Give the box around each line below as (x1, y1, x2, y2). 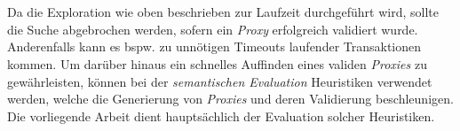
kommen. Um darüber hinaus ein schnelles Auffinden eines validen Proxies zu (7, 54, 427, 73)
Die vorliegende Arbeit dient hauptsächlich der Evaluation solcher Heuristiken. (7, 106, 435, 125)
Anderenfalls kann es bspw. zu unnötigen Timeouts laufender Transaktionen (7, 37, 422, 56)
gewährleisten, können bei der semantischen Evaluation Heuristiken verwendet (7, 72, 432, 90)
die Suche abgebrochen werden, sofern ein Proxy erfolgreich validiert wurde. (7, 19, 418, 38)
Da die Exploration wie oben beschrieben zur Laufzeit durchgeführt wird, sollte (7, 3, 439, 21)
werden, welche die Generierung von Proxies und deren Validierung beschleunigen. (7, 89, 454, 108)
